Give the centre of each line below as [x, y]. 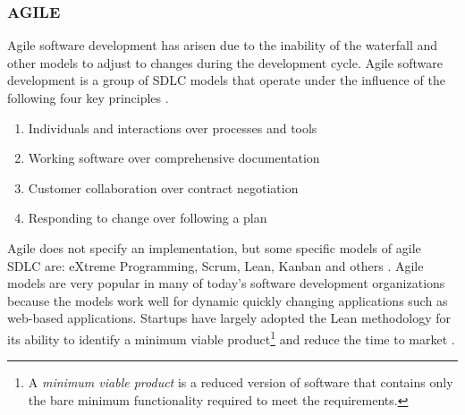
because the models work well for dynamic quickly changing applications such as [228, 300]
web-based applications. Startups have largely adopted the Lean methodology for [229, 318]
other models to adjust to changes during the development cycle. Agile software [225, 62]
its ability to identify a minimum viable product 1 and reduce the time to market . [231, 337]
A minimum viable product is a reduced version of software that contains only [241, 382]
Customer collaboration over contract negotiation [163, 187]
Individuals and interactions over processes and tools [173, 127]
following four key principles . [88, 97]
